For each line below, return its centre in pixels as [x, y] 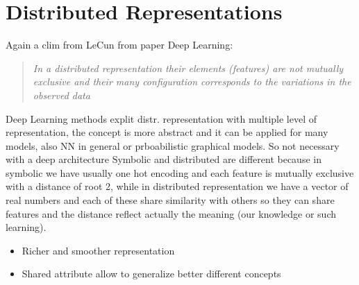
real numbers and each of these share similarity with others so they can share [170, 200]
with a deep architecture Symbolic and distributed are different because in [164, 159]
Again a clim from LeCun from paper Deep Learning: [119, 45]
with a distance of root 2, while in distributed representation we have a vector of [177, 186]
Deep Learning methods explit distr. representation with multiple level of [161, 118]
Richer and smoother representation [98, 250]
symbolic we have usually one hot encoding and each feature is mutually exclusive [180, 172]
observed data [61, 95]
